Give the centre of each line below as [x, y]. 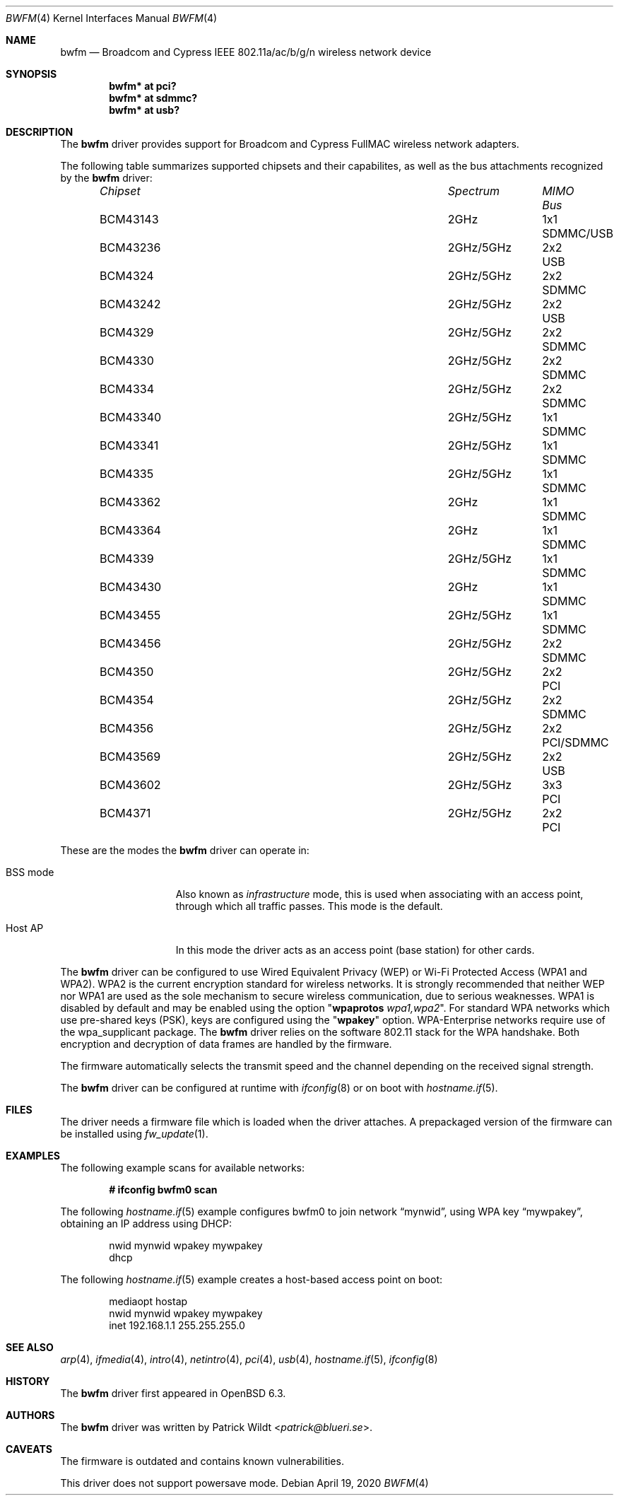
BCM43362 [130, 502]
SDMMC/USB [578, 233]
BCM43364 [130, 530]
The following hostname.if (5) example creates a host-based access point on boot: [252, 1279]
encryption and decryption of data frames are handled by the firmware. [226, 1044]
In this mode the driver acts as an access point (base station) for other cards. [355, 950]
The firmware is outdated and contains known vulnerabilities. [202, 1461]
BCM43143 [129, 219]
